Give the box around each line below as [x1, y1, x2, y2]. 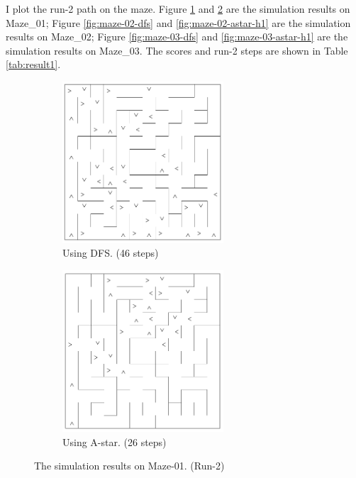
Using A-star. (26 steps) [62, 434, 167, 449]
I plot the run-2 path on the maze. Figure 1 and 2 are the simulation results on [6, 1, 350, 16]
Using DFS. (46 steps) [62, 245, 159, 260]
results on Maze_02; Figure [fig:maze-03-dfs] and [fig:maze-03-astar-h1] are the [6, 29, 348, 44]
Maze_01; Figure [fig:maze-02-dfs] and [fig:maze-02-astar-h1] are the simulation [6, 15, 351, 30]
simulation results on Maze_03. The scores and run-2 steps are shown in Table [6, 43, 348, 57]
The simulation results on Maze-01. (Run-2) [34, 458, 225, 473]
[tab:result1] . [6, 57, 61, 72]
